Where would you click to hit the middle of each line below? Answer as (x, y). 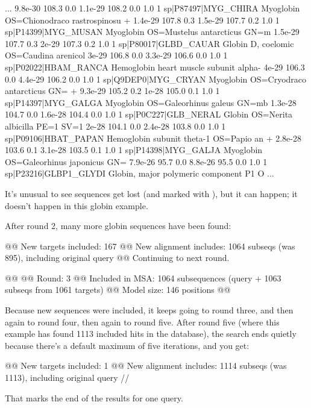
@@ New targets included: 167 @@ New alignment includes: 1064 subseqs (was (150, 246)
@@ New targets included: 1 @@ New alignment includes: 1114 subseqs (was (146, 366)
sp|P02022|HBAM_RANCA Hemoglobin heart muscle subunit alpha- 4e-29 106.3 (155, 67)
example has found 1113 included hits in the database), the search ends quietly (151, 334)
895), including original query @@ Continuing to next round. (117, 258)
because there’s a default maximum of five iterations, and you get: (127, 345)
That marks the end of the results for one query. (94, 397)
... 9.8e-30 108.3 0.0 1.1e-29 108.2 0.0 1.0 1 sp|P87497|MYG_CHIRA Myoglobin (152, 8)
